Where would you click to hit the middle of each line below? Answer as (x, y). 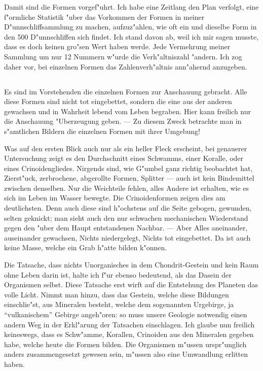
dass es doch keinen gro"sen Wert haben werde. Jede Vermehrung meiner (117, 46)
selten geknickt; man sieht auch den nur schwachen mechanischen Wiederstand (126, 217)
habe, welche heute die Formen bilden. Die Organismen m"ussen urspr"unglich (125, 344)
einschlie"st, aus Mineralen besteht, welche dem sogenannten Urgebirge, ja (119, 304)
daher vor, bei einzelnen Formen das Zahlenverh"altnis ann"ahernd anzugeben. (126, 66)
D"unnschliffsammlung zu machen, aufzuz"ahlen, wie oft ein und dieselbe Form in (130, 27)
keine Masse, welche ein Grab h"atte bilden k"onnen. (86, 247)
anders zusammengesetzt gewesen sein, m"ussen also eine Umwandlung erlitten (126, 354)
